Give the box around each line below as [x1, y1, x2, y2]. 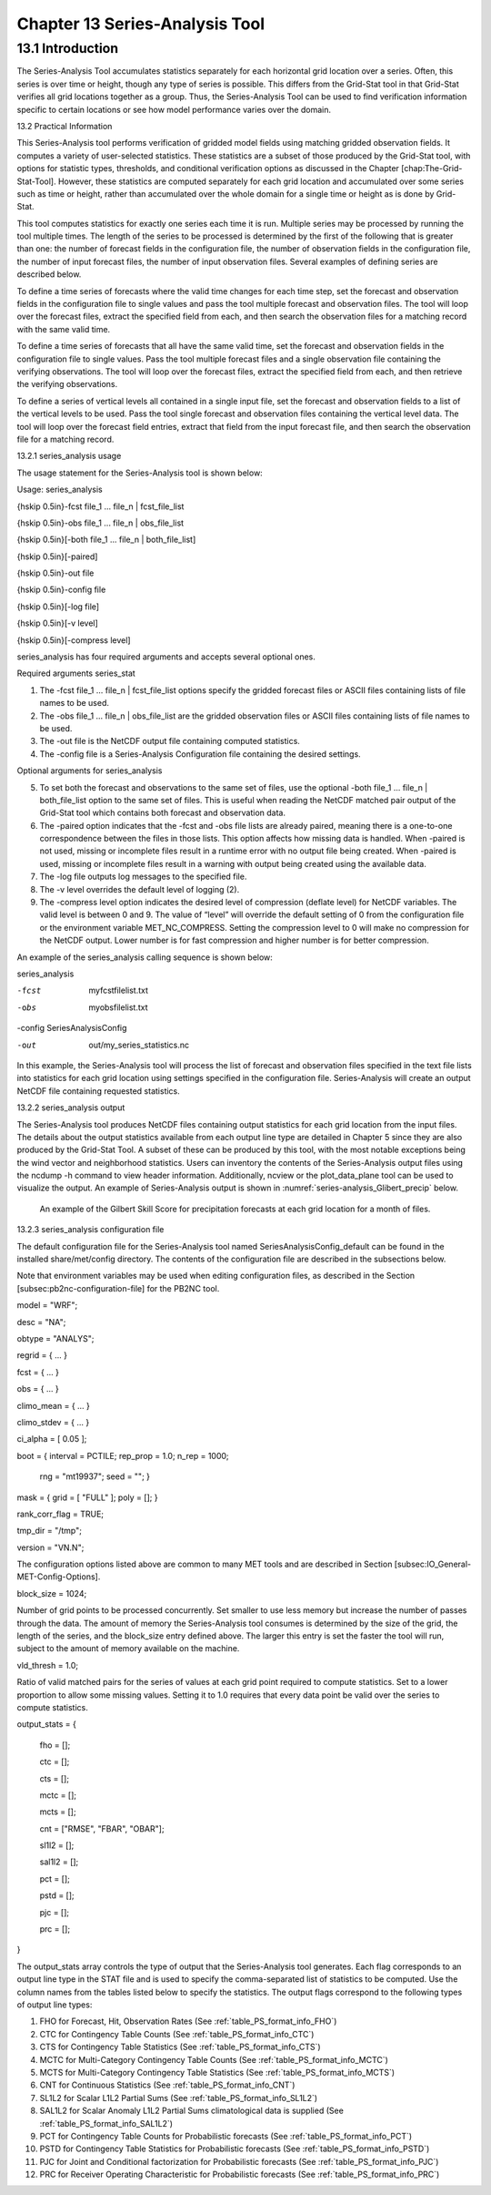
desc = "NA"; [16, 1316, 66, 1327]
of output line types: [16, 1999, 93, 2010]
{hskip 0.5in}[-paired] [16, 551, 98, 562]
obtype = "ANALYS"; [16, 1332, 95, 1343]
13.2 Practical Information [16, 120, 113, 131]
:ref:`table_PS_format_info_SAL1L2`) [39, 2118, 173, 2129]
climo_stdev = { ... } [16, 1416, 90, 1427]
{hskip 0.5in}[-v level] [16, 618, 99, 628]
